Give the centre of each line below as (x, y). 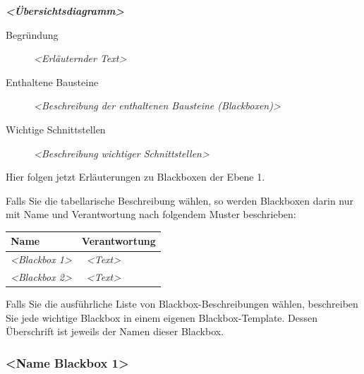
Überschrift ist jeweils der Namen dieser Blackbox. (115, 331)
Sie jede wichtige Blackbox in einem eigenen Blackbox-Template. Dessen (162, 317)
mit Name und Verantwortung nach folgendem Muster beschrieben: (151, 214)
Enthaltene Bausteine (52, 82)
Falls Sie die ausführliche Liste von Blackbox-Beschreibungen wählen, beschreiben (182, 304)
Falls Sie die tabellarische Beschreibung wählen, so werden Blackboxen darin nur (180, 200)
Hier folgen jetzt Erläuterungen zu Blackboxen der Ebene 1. (135, 177)
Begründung (32, 34)
